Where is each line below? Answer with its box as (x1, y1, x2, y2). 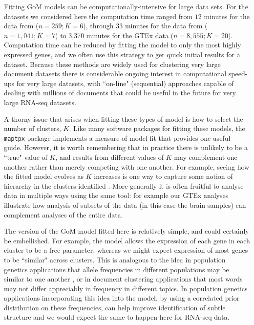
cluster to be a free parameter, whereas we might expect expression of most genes (4, 245, 248, 255)
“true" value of (4, 152, 47, 162)
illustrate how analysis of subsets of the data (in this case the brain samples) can (4, 199, 246, 210)
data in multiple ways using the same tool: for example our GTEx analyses (4, 190, 229, 200)
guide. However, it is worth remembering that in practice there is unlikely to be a (4, 142, 248, 152)
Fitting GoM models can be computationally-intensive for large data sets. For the (4, 1, 248, 11)
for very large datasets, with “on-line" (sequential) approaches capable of (16, 78, 234, 88)
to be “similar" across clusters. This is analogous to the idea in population (4, 254, 226, 264)
